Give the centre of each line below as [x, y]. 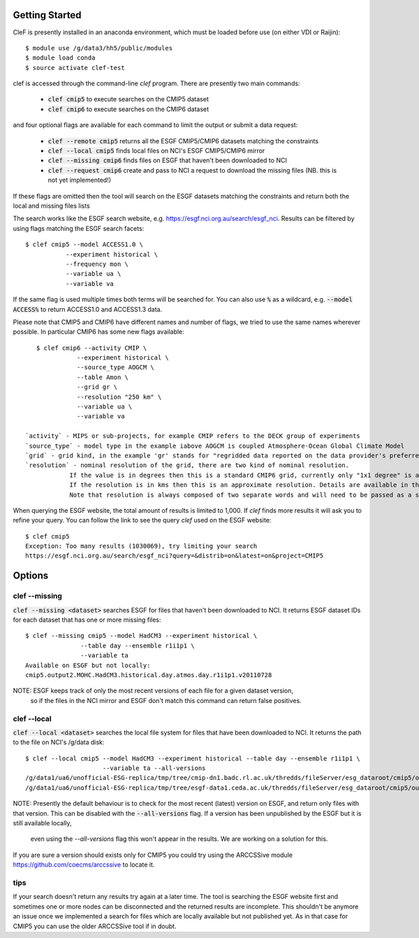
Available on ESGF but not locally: [88, 665]
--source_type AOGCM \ [116, 368]
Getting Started [47, 15]
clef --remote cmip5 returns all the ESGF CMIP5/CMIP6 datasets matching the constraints [183, 141]
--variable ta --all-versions [154, 768]
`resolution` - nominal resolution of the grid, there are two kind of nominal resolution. [187, 466]
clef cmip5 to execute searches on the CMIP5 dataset [128, 99]
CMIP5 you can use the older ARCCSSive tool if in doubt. [95, 926]
